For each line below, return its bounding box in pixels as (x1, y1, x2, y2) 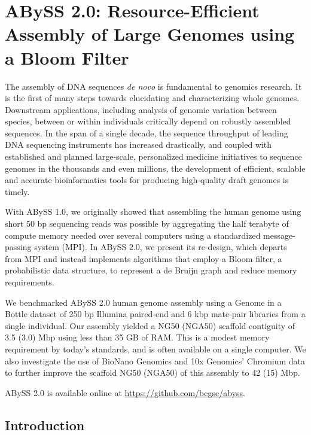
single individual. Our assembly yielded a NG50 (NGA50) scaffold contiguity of (5, 319, 295, 331)
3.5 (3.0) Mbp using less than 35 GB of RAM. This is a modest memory (5, 331, 270, 343)
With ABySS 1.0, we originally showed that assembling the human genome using (5, 205, 301, 218)
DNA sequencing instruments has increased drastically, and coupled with (5, 138, 272, 151)
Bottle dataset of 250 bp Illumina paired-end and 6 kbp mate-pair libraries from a (5, 308, 306, 320)
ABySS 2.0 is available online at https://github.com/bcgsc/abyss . (5, 386, 245, 399)
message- (263, 229, 295, 241)
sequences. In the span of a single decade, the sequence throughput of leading (5, 126, 288, 139)
